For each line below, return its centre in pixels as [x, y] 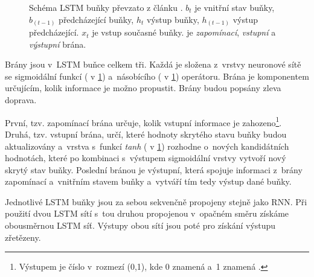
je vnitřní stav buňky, [235, 7]
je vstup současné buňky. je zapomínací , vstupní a [184, 32]
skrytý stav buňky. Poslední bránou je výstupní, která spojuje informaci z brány [154, 169]
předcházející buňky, [96, 19]
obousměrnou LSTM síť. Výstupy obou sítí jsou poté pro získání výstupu [140, 225]
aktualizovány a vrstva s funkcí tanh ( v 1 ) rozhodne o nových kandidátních [147, 146]
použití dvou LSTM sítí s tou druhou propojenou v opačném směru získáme [147, 213]
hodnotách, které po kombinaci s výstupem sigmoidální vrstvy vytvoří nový [146, 158]
